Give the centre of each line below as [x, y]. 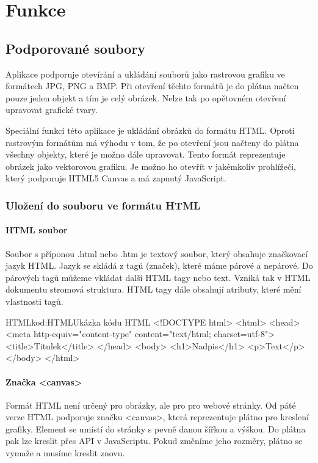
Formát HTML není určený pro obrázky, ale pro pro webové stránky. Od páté [151, 405]
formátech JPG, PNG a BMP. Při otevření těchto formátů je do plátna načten [152, 86]
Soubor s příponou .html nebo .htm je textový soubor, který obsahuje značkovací [157, 253]
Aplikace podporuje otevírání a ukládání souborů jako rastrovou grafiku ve [145, 74]
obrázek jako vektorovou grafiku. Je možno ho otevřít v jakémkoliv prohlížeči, [151, 166]
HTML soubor [37, 230]
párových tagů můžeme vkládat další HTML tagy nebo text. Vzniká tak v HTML [158, 277]
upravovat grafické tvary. [52, 110]
